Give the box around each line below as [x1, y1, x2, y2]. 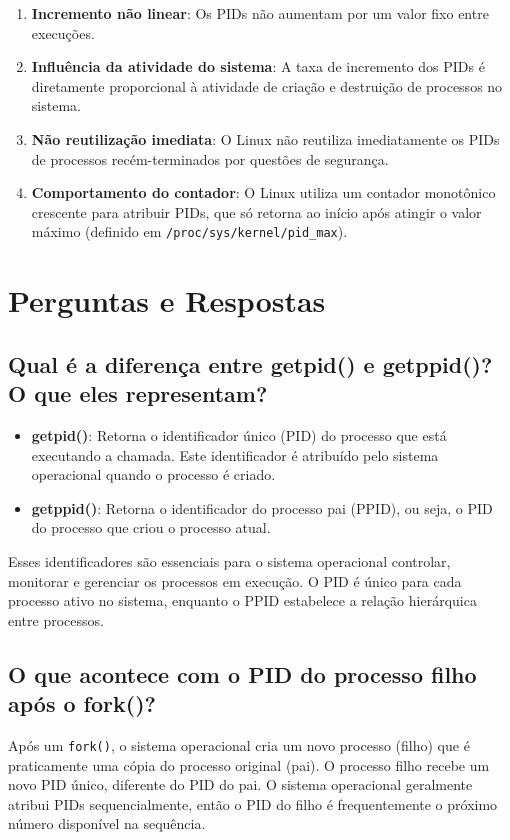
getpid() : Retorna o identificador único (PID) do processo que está [31, 424, 447, 445]
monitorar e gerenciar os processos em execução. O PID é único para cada [8, 570, 462, 591]
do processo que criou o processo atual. [31, 517, 271, 538]
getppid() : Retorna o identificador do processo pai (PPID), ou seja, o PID [31, 497, 493, 518]
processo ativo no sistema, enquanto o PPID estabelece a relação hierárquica [8, 590, 477, 611]
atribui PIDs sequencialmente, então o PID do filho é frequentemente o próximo [8, 793, 498, 814]
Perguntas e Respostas [8, 280, 326, 321]
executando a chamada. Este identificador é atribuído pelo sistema [31, 444, 439, 465]
